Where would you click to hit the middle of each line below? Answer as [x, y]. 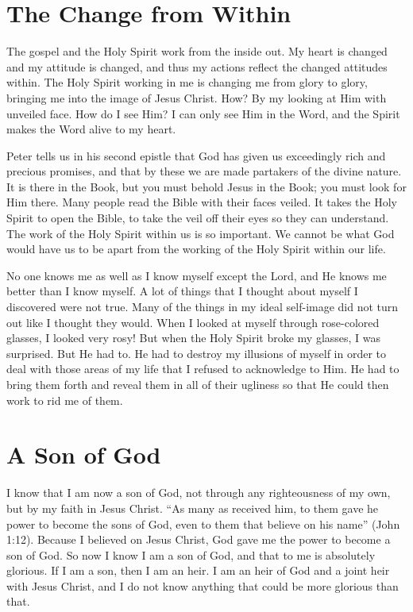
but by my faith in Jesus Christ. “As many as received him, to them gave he [193, 508]
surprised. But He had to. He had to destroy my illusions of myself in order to [197, 353]
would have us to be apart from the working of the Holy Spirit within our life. [196, 249]
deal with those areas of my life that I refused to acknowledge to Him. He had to [203, 369]
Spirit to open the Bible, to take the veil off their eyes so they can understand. [198, 218]
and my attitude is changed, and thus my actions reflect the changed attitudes [197, 66]
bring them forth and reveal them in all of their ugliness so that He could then [198, 384]
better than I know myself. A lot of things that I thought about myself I [182, 291]
